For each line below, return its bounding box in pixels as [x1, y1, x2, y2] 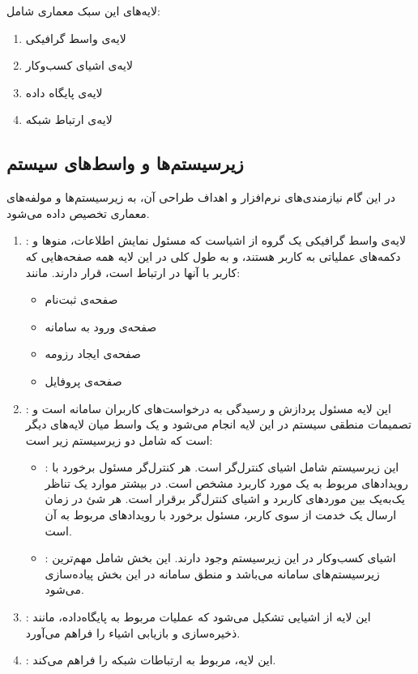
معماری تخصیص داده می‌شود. [6, 204, 150, 221]
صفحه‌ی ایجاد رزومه [45, 345, 141, 362]
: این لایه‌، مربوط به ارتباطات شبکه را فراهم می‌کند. [25, 651, 276, 668]
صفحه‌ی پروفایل [45, 372, 122, 389]
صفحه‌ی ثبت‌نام [45, 291, 118, 308]
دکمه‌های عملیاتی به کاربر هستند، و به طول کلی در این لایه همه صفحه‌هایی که [25, 247, 401, 264]
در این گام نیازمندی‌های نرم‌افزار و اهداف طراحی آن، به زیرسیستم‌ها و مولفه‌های [6, 189, 395, 206]
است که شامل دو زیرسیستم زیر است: [25, 431, 213, 448]
